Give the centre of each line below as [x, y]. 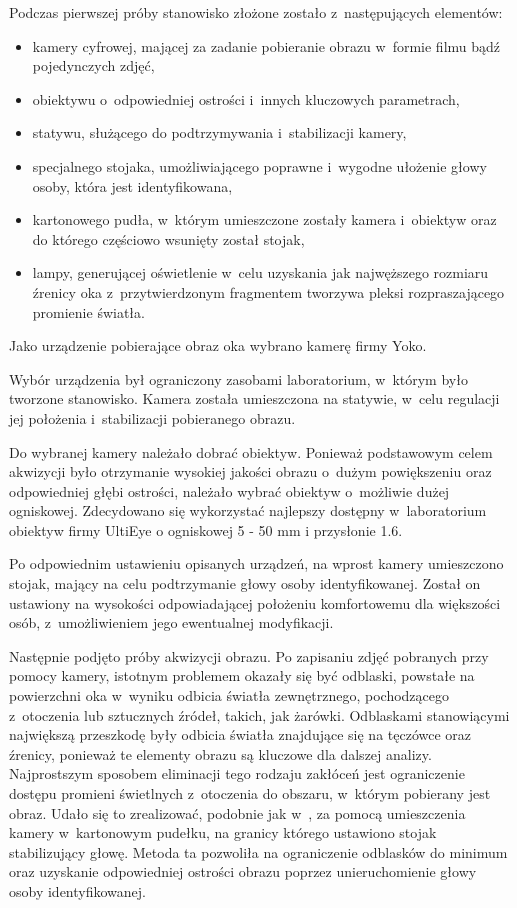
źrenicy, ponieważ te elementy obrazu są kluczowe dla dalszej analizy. [220, 753]
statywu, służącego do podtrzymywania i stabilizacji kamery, [219, 132]
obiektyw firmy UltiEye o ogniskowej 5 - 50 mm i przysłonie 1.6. [206, 529]
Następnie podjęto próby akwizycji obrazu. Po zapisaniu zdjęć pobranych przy [249, 655]
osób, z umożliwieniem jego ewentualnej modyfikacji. [171, 622]
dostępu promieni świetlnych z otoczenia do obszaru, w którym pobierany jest [250, 793]
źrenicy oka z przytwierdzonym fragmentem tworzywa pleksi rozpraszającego [268, 291]
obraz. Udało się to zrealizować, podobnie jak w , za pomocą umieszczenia [237, 812]
